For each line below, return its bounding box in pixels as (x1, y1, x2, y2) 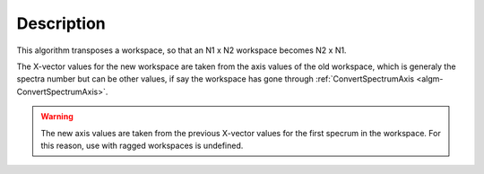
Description (16, 13, 107, 33)
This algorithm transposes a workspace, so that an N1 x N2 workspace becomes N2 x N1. (16, 45, 347, 56)
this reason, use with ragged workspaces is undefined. (40, 140, 244, 151)
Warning (40, 111, 73, 122)
